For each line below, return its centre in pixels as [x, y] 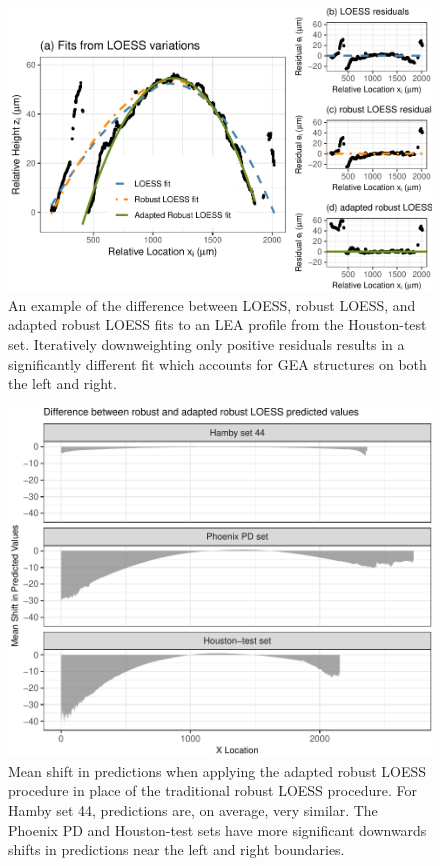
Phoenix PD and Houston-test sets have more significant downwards [217, 829]
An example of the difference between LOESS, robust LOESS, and [212, 304]
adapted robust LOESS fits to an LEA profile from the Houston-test [217, 324]
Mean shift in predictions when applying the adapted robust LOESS [217, 770]
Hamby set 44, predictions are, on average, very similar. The [193, 809]
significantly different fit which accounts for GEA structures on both [217, 363]
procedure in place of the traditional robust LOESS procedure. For [212, 790]
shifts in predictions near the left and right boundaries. [176, 849]
